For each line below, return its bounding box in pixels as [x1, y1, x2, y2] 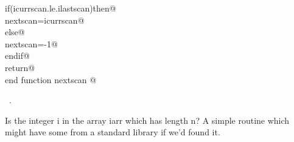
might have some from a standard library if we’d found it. [5, 126, 220, 138]
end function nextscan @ [5, 73, 97, 86]
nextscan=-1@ [5, 37, 58, 50]
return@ [5, 61, 35, 73]
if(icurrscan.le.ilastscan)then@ [5, 2, 116, 14]
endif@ [5, 49, 30, 62]
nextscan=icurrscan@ [5, 13, 85, 26]
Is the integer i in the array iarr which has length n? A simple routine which [5, 113, 290, 126]
